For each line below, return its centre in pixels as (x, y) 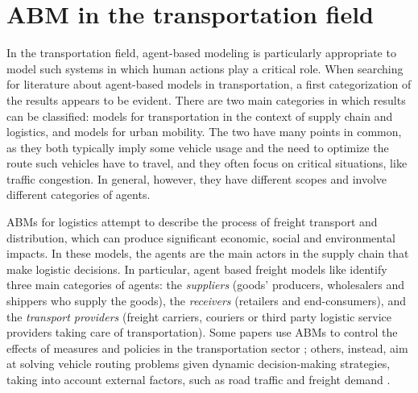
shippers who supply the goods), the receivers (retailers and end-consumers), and (206, 301)
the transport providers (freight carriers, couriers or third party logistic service (199, 316)
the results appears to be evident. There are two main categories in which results (206, 99)
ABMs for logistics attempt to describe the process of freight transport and (192, 222)
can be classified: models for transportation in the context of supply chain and (200, 116)
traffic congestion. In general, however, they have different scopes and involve (197, 178)
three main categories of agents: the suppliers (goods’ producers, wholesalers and (205, 285)
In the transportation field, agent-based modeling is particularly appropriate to (201, 53)
